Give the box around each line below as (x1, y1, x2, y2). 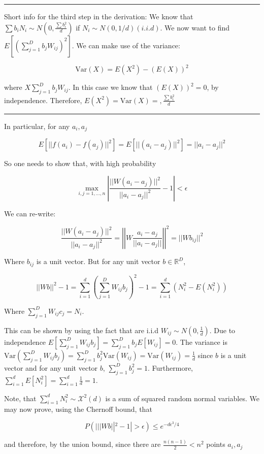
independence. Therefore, (4, 94, 82, 105)
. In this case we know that (68, 82, 153, 92)
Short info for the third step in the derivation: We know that (4, 11, 193, 21)
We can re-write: (4, 208, 56, 218)
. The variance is (176, 336, 227, 347)
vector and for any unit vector (4, 362, 98, 373)
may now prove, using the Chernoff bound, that (4, 404, 152, 414)
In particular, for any (4, 120, 70, 131)
